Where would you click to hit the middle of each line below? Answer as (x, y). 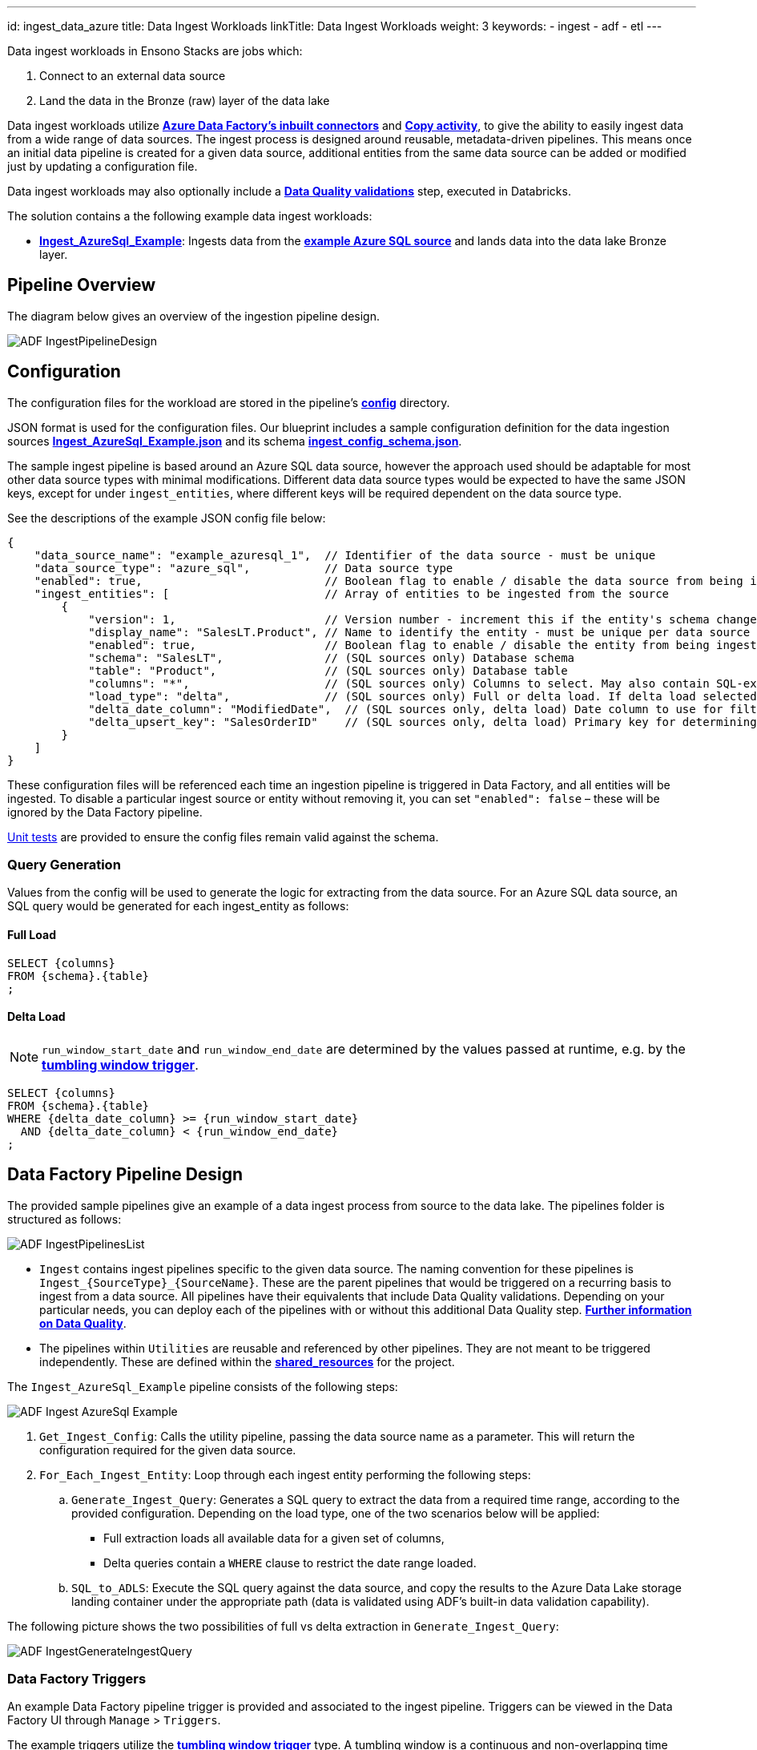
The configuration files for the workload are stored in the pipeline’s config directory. (229, 402)
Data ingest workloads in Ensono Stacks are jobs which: (155, 51)
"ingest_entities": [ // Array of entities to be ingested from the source (352, 593)
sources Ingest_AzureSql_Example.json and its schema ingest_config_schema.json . (235, 441)
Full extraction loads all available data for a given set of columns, (274, 1538)
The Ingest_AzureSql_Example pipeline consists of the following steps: (203, 1386)
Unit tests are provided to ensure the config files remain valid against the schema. (223, 837)
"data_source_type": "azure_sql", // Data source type (244, 568)
